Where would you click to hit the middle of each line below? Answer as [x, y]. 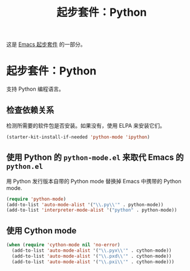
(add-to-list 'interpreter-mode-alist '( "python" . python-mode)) [92, 210]
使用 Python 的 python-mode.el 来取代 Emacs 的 [95, 158]
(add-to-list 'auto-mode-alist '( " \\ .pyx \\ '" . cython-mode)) [92, 250]
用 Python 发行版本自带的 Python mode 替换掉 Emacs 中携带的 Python [94, 181]
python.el [25, 167]
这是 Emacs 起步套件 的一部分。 [46, 44]
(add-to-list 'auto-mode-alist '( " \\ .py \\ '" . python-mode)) [85, 204]
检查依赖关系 [30, 110]
